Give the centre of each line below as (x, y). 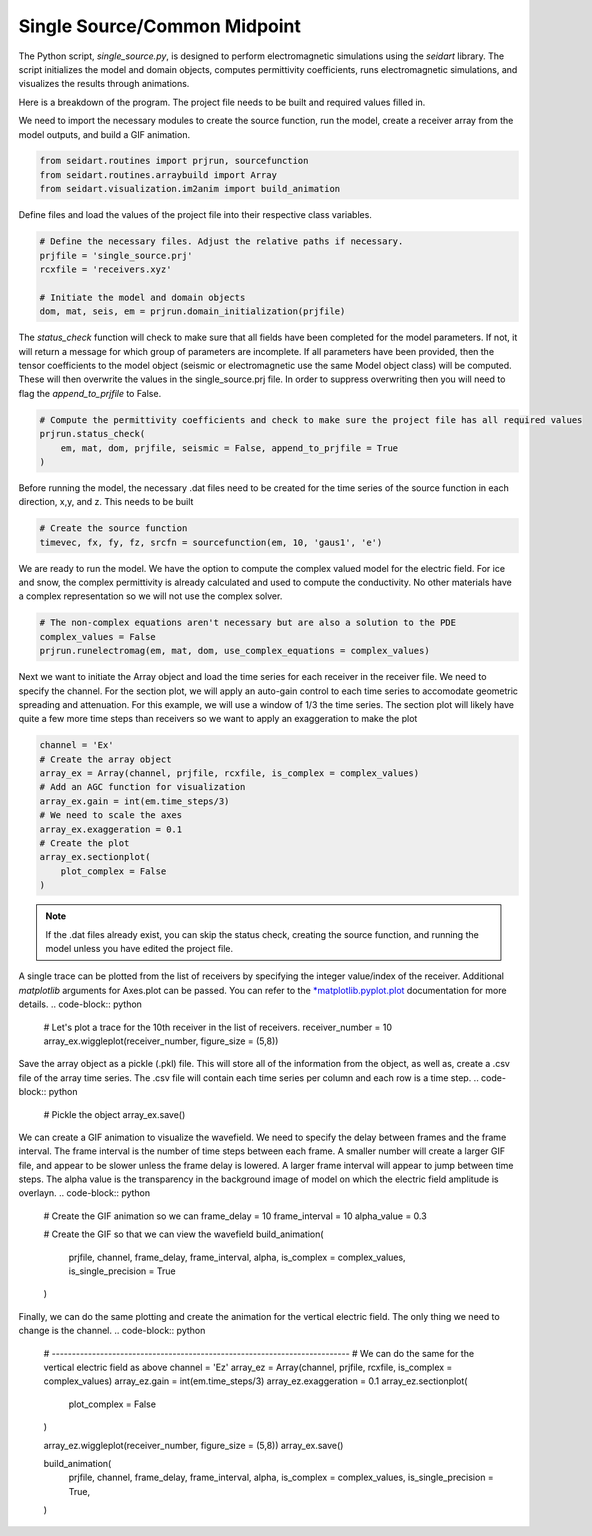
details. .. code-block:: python (80, 1004)
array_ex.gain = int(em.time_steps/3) (134, 801)
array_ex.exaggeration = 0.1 (111, 829)
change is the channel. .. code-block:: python (112, 1331)
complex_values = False (98, 636)
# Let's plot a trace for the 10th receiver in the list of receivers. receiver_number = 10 (218, 1027)
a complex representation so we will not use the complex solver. (150, 596)
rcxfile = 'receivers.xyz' (105, 269)
